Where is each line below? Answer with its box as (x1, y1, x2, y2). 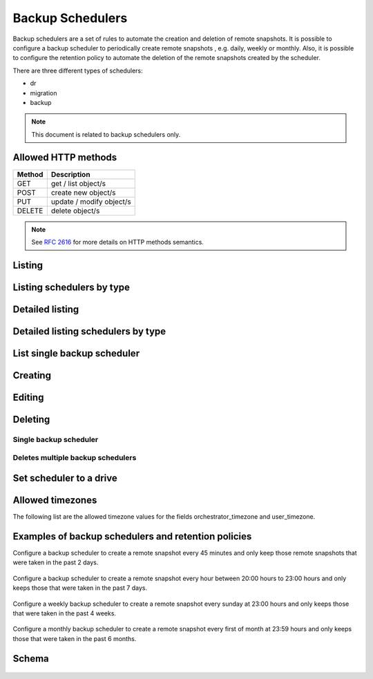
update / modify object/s (50, 197, 131, 207)
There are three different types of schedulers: (12, 66, 143, 75)
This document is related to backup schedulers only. (31, 130, 181, 138)
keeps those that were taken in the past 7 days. (12, 584, 148, 592)
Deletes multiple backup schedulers (12, 453, 137, 463)
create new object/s (50, 187, 116, 197)
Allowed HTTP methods (12, 152, 117, 164)
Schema (12, 653, 50, 664)
